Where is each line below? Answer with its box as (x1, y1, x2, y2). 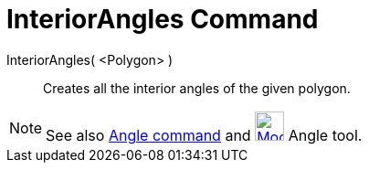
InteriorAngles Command (6, 4, 319, 35)
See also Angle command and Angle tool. (46, 125, 363, 144)
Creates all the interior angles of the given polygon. (43, 80, 351, 96)
